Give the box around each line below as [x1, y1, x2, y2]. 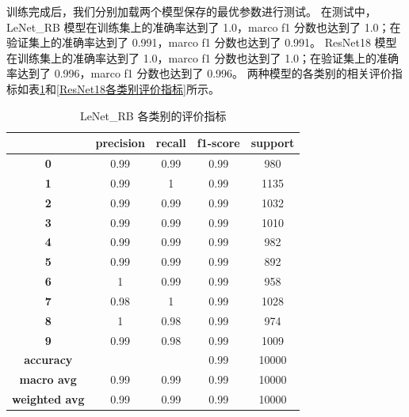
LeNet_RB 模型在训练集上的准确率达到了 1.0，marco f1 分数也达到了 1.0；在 [6, 18, 401, 35]
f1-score [197, 135, 240, 151]
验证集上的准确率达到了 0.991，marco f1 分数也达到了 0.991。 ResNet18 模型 [6, 34, 397, 51]
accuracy [24, 351, 73, 368]
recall [155, 135, 186, 151]
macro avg [19, 371, 77, 388]
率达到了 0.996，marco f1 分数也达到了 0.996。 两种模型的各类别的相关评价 [6, 65, 392, 82]
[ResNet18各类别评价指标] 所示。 [56, 80, 220, 97]
